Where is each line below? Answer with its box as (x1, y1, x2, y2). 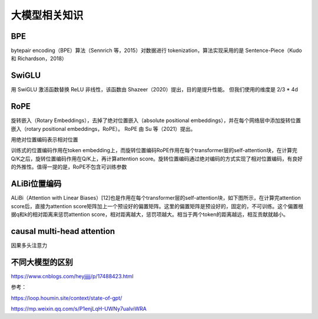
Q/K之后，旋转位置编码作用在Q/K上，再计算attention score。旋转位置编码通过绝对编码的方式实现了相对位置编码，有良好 (11, 155, 303, 162)
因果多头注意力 (11, 242, 47, 249)
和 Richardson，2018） (11, 55, 67, 62)
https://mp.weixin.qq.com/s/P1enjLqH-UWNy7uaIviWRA (11, 305, 147, 312)
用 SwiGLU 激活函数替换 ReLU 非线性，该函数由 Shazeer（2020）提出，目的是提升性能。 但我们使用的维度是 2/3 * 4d (11, 86, 299, 93)
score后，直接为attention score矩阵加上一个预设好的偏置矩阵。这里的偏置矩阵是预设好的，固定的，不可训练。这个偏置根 (11, 202, 303, 209)
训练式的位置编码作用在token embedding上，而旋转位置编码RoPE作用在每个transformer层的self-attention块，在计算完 (11, 147, 297, 154)
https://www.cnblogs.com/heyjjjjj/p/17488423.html (11, 272, 134, 279)
